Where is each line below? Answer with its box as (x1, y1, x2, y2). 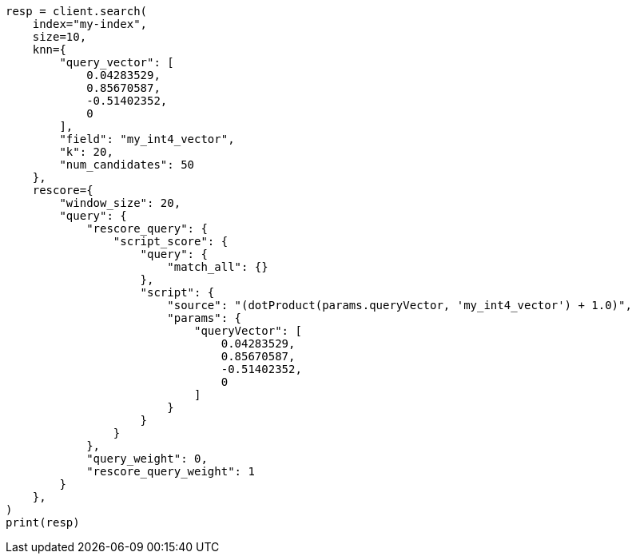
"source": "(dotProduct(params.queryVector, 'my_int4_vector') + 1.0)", (167, 299, 632, 312)
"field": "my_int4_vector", (59, 133, 235, 145)
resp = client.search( (6, 5, 148, 18)
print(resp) (6, 516, 80, 529)
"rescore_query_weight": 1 (86, 465, 255, 478)
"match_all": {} (167, 260, 268, 273)
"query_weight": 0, (86, 452, 208, 465)
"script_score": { (113, 235, 229, 248)
